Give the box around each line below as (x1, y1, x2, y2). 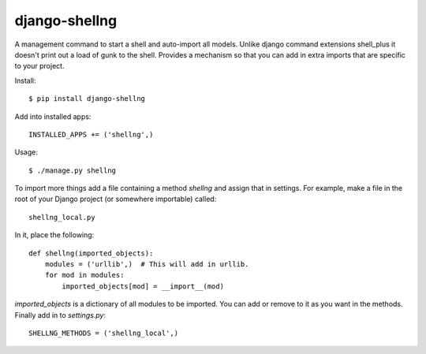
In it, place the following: (14, 230, 95, 240)
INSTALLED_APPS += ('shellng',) (28, 130, 154, 139)
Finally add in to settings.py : (14, 310, 106, 319)
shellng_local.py (28, 213, 95, 222)
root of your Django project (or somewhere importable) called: (14, 194, 217, 204)
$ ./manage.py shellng (28, 166, 117, 175)
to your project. (14, 61, 65, 71)
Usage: (14, 147, 39, 157)
